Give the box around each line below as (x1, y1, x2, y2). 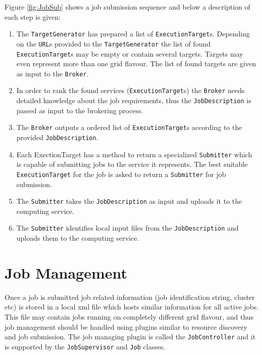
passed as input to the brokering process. (16, 105, 143, 115)
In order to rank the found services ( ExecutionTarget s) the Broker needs (16, 85, 245, 96)
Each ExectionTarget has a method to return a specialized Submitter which (16, 149, 252, 159)
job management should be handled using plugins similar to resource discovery (5, 321, 247, 332)
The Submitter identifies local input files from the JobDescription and (16, 223, 239, 233)
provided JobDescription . (16, 131, 98, 142)
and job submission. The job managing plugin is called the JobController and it (5, 331, 256, 342)
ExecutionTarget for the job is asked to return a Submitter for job (16, 168, 226, 179)
